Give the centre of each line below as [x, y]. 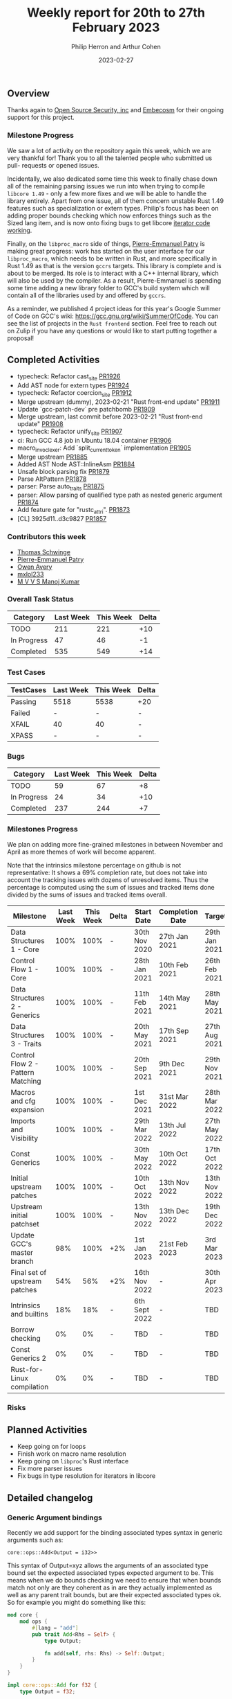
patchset [25, 1224]
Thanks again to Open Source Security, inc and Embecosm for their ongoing [116, 110]
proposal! [21, 338]
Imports [23, 1120]
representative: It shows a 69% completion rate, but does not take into [107, 872]
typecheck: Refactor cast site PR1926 [69, 377]
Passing [23, 702]
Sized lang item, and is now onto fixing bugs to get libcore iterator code [109, 222]
